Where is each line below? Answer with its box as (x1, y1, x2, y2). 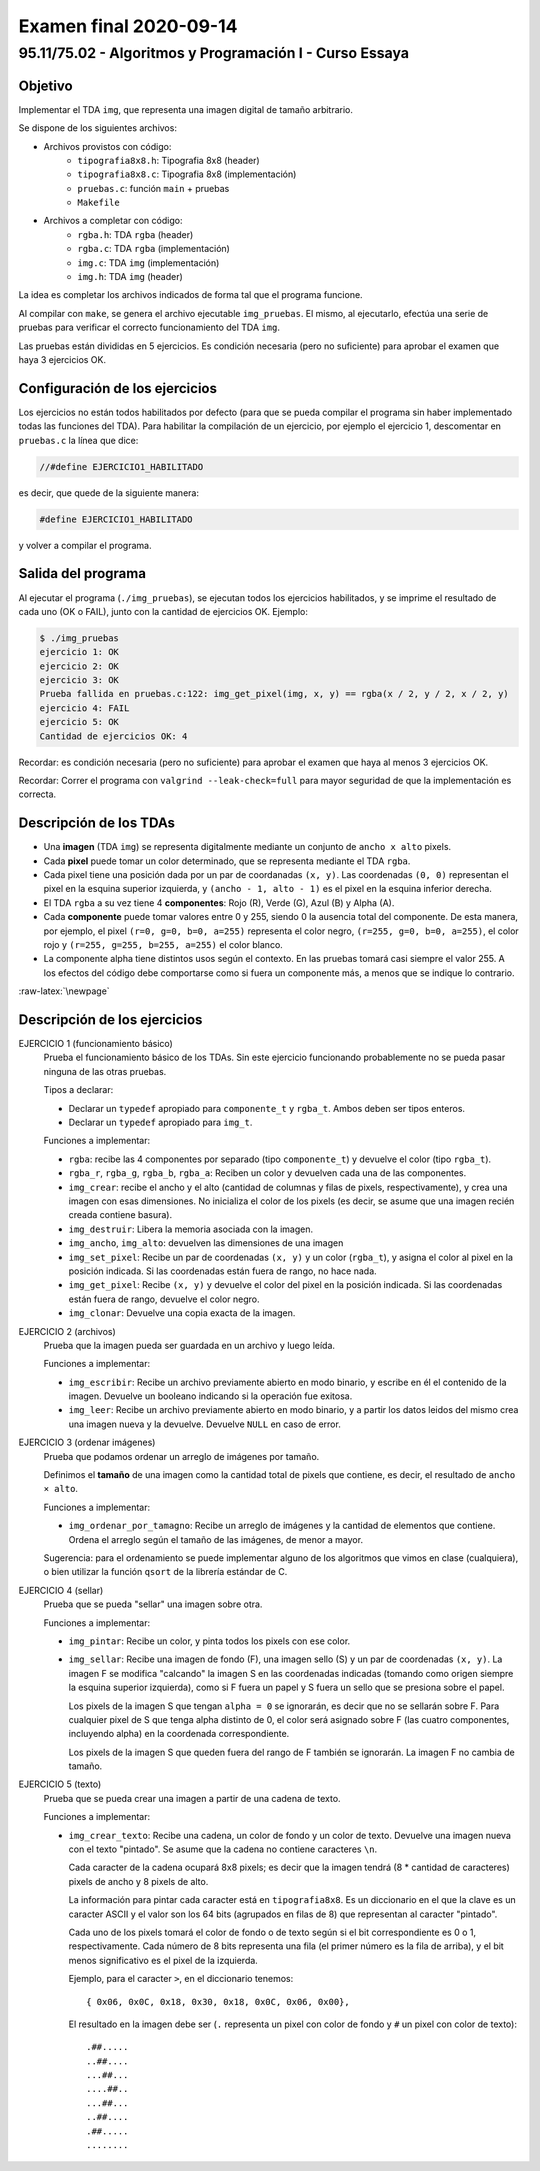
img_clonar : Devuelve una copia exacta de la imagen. (68, 1307, 296, 1319)
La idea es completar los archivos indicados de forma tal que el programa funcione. (18, 289, 364, 301)
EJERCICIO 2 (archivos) (18, 1325, 117, 1337)
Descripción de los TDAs (18, 815, 175, 832)
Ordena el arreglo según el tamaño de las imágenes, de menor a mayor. (68, 1533, 364, 1545)
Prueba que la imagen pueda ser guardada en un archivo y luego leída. (43, 1339, 335, 1351)
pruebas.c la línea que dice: (18, 434, 139, 446)
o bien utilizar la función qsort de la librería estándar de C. (43, 1566, 288, 1578)
